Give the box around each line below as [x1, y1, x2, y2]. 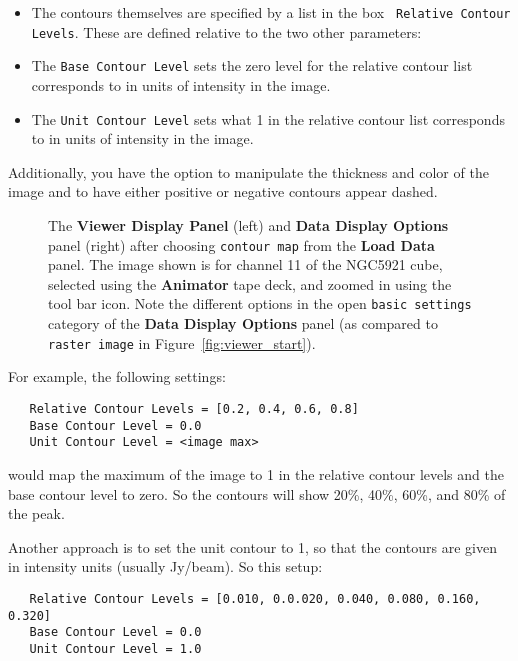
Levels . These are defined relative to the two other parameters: [31, 21, 422, 42]
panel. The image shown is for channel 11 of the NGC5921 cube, [48, 254, 443, 275]
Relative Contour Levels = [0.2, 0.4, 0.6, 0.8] [29, 401, 359, 416]
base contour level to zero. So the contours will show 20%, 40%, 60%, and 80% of [8, 483, 506, 504]
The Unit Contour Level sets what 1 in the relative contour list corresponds [31, 108, 505, 129]
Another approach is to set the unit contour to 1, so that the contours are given [8, 536, 497, 557]
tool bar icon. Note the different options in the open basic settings [48, 293, 472, 314]
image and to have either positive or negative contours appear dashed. [8, 181, 438, 202]
